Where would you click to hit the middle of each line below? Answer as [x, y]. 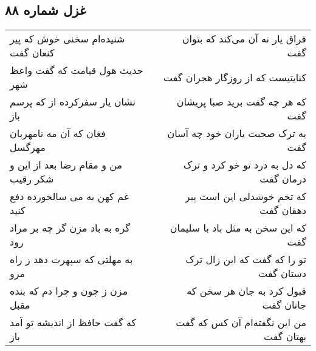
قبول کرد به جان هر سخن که [246, 291]
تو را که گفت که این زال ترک [246, 259]
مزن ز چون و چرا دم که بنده [69, 291]
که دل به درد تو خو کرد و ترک [245, 165]
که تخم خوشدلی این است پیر [246, 196]
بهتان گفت [285, 336]
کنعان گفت [32, 53]
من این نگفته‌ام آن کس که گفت [241, 323]
